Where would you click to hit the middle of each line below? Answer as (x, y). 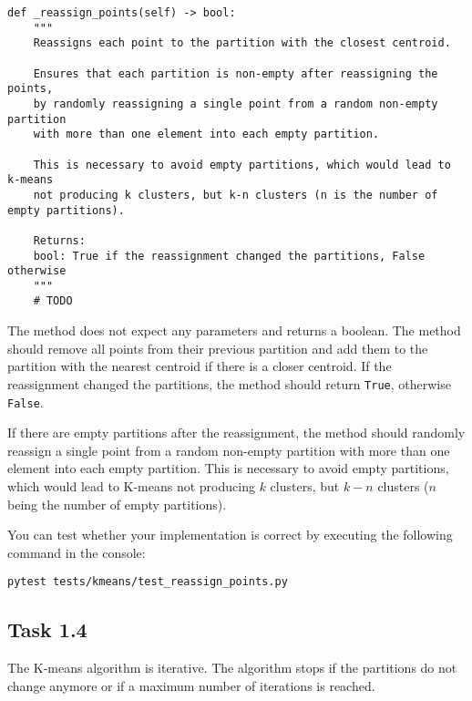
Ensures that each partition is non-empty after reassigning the (236, 73)
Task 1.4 (47, 629)
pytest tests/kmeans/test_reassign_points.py (148, 582)
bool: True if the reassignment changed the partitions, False (229, 256)
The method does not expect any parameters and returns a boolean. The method (234, 330)
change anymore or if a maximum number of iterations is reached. (191, 685)
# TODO (53, 301)
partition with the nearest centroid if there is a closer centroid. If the (200, 366)
